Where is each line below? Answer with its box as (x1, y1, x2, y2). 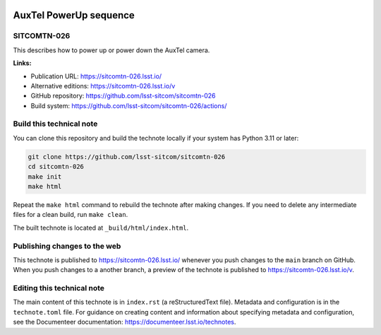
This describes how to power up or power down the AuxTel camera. (13, 46, 210, 54)
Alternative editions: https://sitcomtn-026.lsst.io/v (30, 81, 176, 90)
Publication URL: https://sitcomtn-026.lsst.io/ (30, 71, 162, 81)
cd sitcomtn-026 (28, 163, 85, 171)
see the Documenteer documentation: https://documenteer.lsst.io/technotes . (13, 318, 236, 327)
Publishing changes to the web (13, 241, 121, 251)
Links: (13, 59, 32, 67)
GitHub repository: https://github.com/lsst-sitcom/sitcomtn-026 (30, 92, 216, 100)
